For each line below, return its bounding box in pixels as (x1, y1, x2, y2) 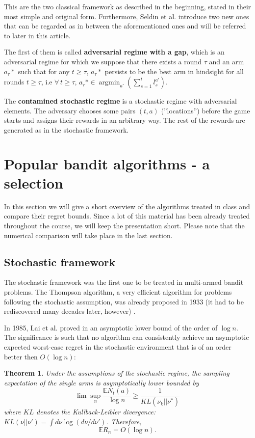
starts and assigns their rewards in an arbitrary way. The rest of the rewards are (4, 115, 245, 125)
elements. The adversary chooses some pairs (4, 105, 136, 115)
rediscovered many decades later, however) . (4, 306, 136, 316)
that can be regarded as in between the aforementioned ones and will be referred (4, 21, 246, 31)
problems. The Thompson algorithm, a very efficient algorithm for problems (4, 287, 232, 297)
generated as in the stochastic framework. (4, 124, 129, 135)
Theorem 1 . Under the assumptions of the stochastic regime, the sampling (4, 368, 229, 378)
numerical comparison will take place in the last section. (4, 230, 173, 240)
